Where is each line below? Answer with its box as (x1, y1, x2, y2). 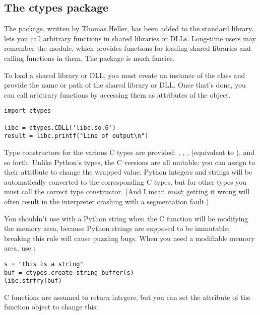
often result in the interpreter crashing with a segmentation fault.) (4, 196, 209, 206)
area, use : (4, 243, 36, 253)
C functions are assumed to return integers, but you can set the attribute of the (4, 291, 250, 302)
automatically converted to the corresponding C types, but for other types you (4, 176, 247, 187)
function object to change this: (4, 301, 98, 312)
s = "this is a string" (4, 260, 84, 268)
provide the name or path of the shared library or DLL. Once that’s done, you (4, 80, 246, 90)
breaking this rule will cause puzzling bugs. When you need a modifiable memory (4, 232, 255, 243)
